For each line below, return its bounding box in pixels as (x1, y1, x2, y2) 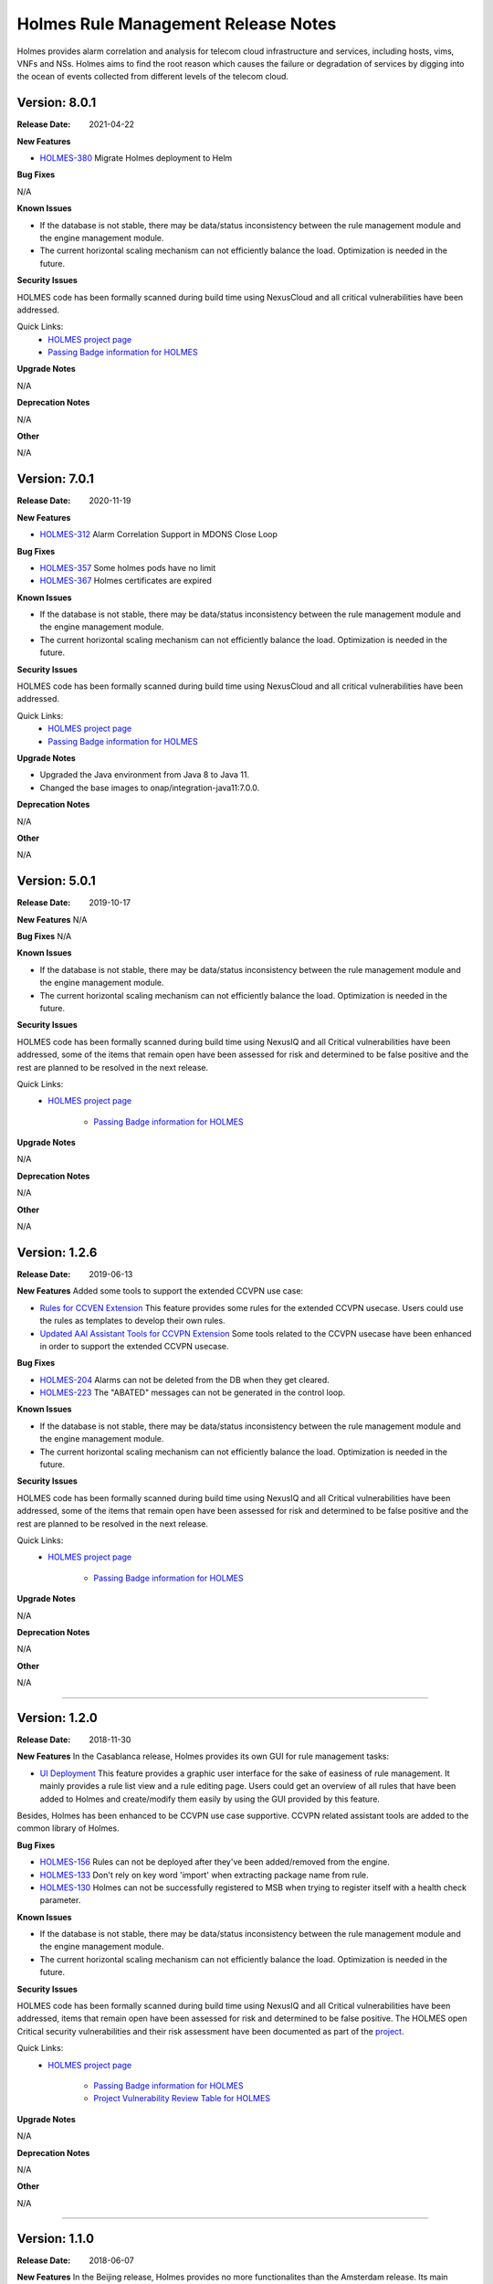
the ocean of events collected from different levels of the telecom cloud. (16, 71, 289, 82)
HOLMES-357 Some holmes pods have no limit (39, 562, 216, 573)
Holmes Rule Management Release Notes (16, 14, 337, 34)
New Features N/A (16, 914, 88, 925)
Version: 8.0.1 (16, 95, 97, 111)
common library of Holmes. (16, 1823, 120, 1834)
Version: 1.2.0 (16, 1709, 98, 1726)
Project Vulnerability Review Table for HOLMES (93, 2093, 271, 2104)
